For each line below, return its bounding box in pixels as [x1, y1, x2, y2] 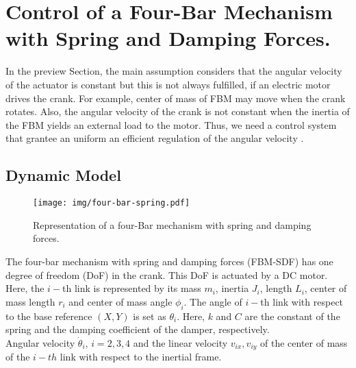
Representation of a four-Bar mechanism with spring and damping [33, 217, 311, 232]
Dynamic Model [5, 164, 121, 186]
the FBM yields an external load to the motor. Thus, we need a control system [5, 117, 337, 132]
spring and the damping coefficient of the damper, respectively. [5, 322, 270, 336]
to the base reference [5, 308, 92, 323]
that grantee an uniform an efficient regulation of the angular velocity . [5, 131, 304, 145]
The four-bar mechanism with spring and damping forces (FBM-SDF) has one [5, 254, 333, 268]
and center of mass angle [68, 294, 173, 308]
